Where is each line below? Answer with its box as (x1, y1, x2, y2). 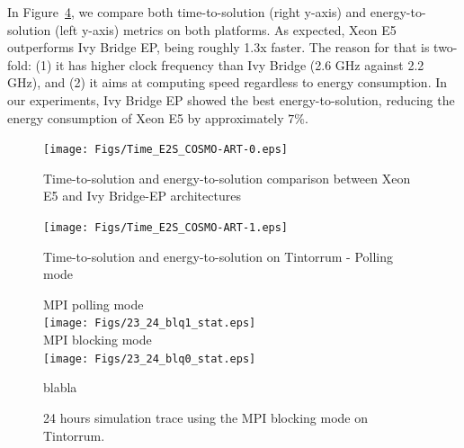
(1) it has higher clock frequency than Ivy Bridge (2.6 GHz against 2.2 (35, 55, 424, 74)
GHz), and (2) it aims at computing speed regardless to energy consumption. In (7, 73, 448, 92)
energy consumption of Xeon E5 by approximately (7, 108, 284, 127)
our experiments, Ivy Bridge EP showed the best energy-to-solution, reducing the (7, 90, 455, 109)
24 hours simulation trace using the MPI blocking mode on (43, 408, 369, 426)
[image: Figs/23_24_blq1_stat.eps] (43, 317, 256, 330)
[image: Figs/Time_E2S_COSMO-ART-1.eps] (43, 221, 289, 234)
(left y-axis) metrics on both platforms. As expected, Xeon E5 (54, 20, 397, 39)
